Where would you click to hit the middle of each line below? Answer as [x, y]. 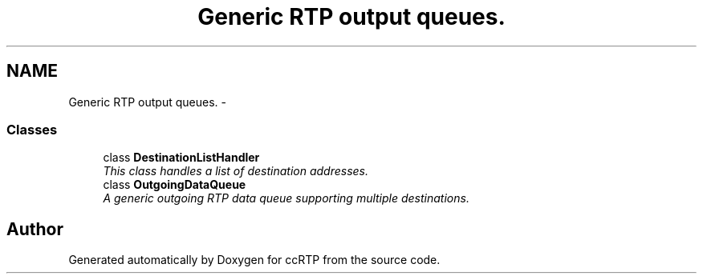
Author [35, 229]
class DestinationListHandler [181, 158]
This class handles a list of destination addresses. [236, 171]
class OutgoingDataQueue [175, 185]
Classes [32, 129]
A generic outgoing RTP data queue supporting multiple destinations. [286, 198]
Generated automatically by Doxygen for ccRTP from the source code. [254, 260]
